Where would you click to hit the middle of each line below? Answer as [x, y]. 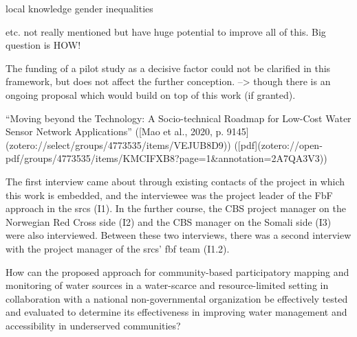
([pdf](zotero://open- [278, 144]
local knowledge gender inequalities [79, 8]
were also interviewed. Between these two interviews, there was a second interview [178, 235]
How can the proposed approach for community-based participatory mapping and [177, 271]
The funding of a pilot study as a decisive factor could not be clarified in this [168, 68]
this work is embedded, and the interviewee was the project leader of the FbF [169, 195]
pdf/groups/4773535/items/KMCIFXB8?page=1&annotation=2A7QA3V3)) [166, 158]
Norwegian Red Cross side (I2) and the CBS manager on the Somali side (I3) [169, 221]
